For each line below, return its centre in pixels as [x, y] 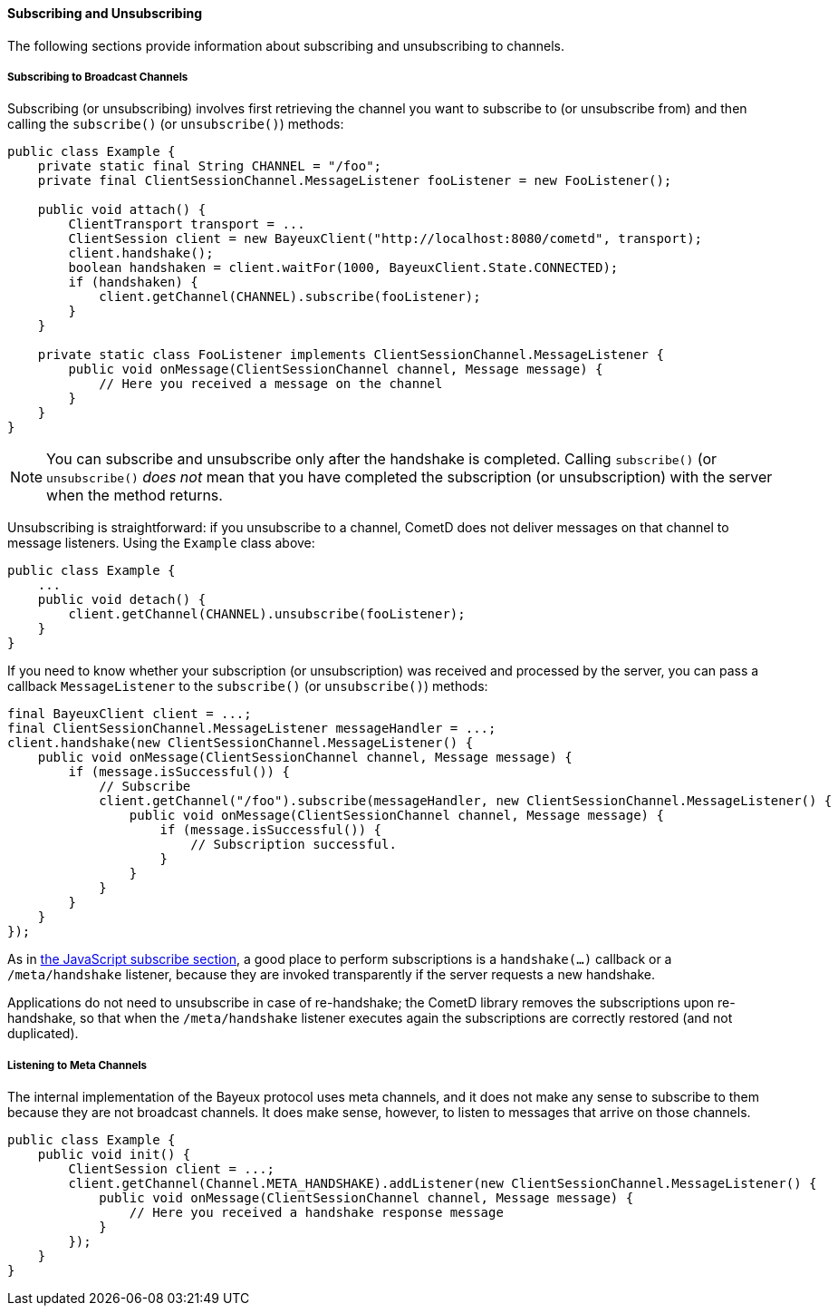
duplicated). [43, 1034]
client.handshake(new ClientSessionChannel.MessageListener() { [241, 743]
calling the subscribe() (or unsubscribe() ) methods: [176, 124]
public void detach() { [122, 600]
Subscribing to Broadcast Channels [98, 77]
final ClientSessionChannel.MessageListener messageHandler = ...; [252, 729]
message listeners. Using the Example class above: [161, 543]
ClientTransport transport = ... [187, 224]
